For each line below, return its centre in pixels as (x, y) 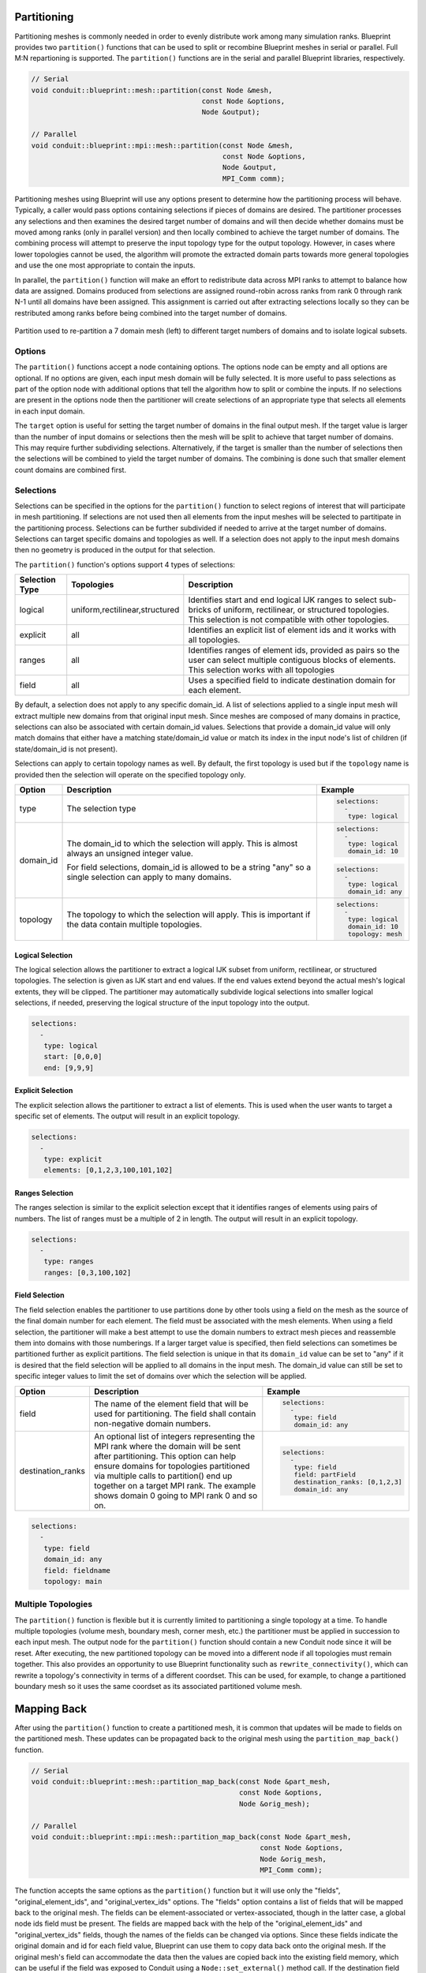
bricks (200, 610)
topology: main (73, 1581)
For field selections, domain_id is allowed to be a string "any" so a (189, 867)
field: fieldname (77, 1570)
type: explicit (73, 1159)
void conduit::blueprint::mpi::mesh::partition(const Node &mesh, (162, 145)
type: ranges (69, 1262)
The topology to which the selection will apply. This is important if (189, 914)
